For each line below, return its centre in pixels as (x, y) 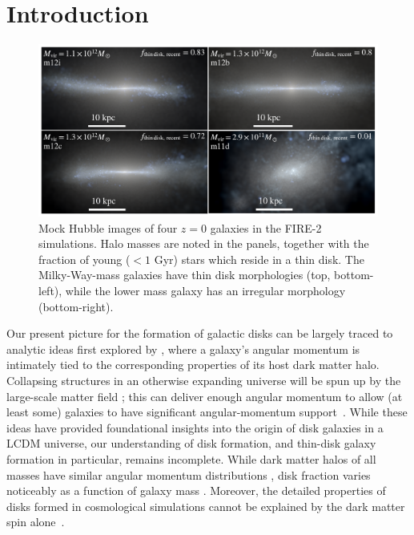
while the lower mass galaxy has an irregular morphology (205, 290)
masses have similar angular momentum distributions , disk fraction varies (189, 474)
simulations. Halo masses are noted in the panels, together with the (204, 243)
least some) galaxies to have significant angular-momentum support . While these (207, 412)
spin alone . (36, 522)
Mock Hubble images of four (108, 227)
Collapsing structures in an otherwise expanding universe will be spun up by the (204, 380)
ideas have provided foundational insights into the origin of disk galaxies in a (195, 427)
